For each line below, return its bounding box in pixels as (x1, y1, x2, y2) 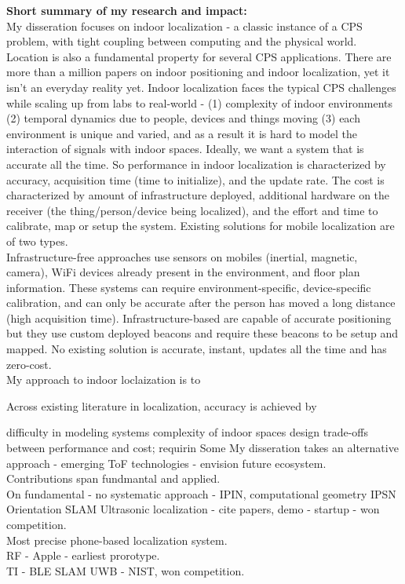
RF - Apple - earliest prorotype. (6, 547, 160, 564)
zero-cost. (6, 356, 52, 372)
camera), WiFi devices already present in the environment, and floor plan (6, 264, 360, 280)
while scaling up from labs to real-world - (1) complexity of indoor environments (6, 94, 392, 111)
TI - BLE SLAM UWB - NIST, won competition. (6, 562, 245, 579)
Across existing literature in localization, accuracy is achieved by (6, 397, 317, 414)
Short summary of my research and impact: (6, 2, 247, 18)
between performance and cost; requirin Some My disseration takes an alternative (6, 440, 399, 456)
